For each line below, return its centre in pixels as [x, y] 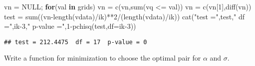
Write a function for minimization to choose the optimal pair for [103, 58]
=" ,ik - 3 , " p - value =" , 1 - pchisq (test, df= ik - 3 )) [70, 26]
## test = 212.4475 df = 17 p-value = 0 [76, 42]
